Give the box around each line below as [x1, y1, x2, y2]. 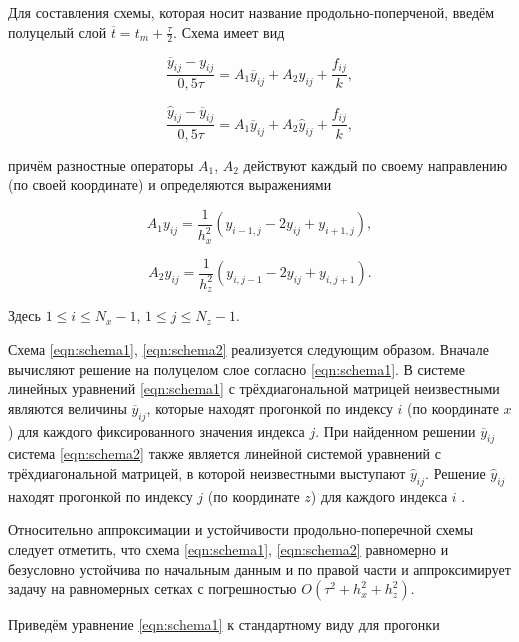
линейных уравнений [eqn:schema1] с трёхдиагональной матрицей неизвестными [8, 378, 500, 399]
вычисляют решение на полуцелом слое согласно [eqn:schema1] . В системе [8, 358, 465, 379]
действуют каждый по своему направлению [243, 154, 508, 175]
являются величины [8, 397, 127, 418]
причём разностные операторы [8, 154, 194, 175]
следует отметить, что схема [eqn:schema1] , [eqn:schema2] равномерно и [8, 538, 449, 559]
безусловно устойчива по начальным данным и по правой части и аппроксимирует [8, 558, 511, 579]
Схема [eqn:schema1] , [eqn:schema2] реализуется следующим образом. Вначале [8, 339, 489, 360]
